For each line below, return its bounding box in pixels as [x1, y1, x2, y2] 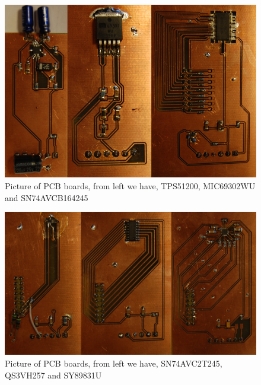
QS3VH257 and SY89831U [5, 368, 102, 381]
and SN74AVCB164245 [5, 191, 88, 203]
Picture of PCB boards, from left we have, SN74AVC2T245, [5, 357, 222, 370]
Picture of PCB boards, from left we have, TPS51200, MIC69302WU [5, 180, 256, 192]
